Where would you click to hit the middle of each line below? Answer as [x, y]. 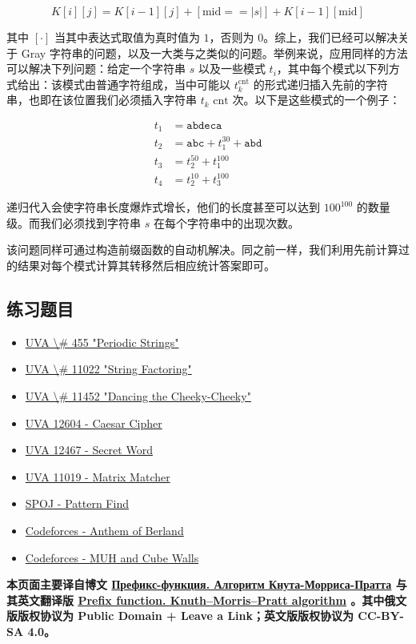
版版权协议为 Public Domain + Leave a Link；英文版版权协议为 [180, 616]
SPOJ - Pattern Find [77, 503]
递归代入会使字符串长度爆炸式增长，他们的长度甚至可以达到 [163, 207]
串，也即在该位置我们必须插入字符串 [102, 100]
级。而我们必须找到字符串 [74, 222]
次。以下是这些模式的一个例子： [316, 100]
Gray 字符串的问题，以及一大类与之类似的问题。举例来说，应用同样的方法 [214, 52]
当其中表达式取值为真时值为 [127, 37]
